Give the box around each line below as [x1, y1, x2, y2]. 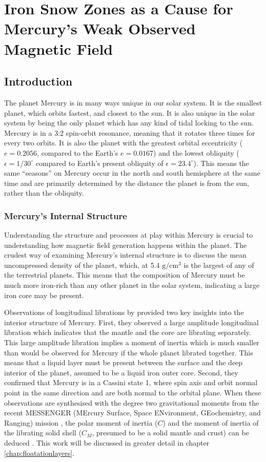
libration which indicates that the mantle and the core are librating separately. [4, 327, 251, 338]
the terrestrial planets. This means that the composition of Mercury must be [4, 269, 245, 280]
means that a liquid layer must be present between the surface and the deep [4, 357, 243, 368]
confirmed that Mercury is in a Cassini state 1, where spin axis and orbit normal [4, 377, 258, 388]
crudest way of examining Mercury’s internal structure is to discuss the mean [4, 249, 247, 260]
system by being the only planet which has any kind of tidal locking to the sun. [4, 117, 254, 128]
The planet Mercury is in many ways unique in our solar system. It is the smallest [4, 97, 262, 108]
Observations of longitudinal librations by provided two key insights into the [4, 307, 244, 318]
